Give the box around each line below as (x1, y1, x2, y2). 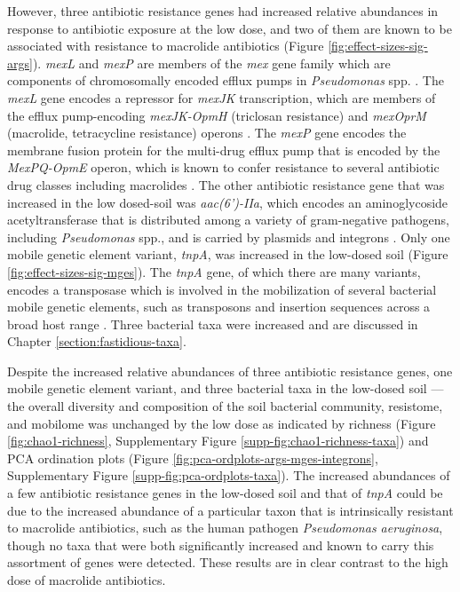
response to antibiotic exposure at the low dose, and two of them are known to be (7, 19, 452, 37)
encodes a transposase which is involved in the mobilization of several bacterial (7, 280, 437, 298)
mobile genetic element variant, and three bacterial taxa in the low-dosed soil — (7, 379, 444, 398)
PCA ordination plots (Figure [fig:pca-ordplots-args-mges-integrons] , (7, 448, 378, 467)
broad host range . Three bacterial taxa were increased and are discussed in (7, 314, 418, 333)
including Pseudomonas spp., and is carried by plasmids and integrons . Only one (7, 227, 450, 246)
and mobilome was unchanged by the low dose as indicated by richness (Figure (7, 414, 436, 432)
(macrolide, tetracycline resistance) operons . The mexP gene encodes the (7, 123, 407, 142)
